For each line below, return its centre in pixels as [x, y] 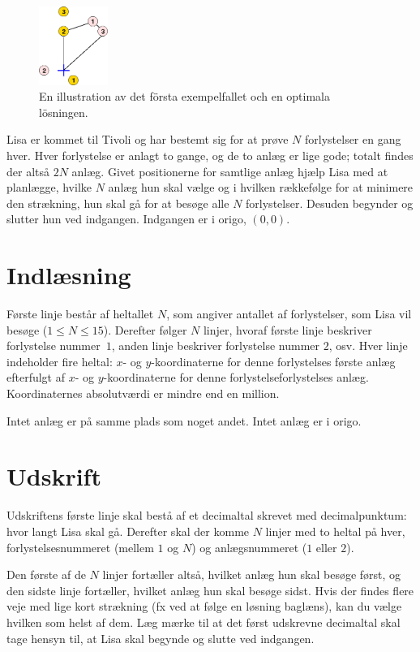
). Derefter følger [145, 329]
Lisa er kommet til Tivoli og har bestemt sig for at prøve [148, 139]
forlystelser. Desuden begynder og [330, 203]
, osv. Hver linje [368, 345]
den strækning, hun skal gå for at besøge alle [118, 203]
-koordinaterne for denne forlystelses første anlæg [273, 361]
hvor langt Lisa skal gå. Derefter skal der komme [128, 531]
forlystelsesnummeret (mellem [80, 547]
